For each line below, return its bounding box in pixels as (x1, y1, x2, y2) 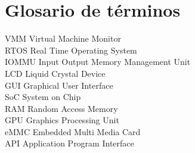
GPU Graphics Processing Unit (5, 114, 119, 126)
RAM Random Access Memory (5, 102, 118, 114)
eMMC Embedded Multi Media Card (5, 125, 141, 138)
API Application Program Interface (5, 137, 134, 149)
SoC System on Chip (5, 90, 81, 103)
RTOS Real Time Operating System (5, 43, 137, 56)
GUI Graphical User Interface (5, 79, 113, 91)
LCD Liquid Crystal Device (5, 67, 106, 79)
